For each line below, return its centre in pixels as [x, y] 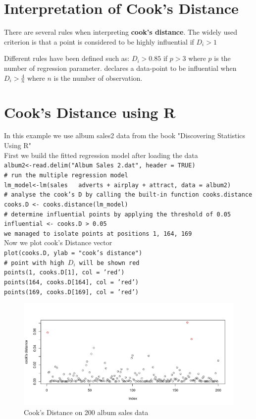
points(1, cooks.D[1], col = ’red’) [64, 273]
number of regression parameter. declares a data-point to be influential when [120, 68]
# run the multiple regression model [66, 175]
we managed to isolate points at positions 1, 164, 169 [98, 234]
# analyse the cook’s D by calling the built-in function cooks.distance [128, 195]
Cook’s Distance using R [90, 112]
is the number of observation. [98, 78]
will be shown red [109, 263]
